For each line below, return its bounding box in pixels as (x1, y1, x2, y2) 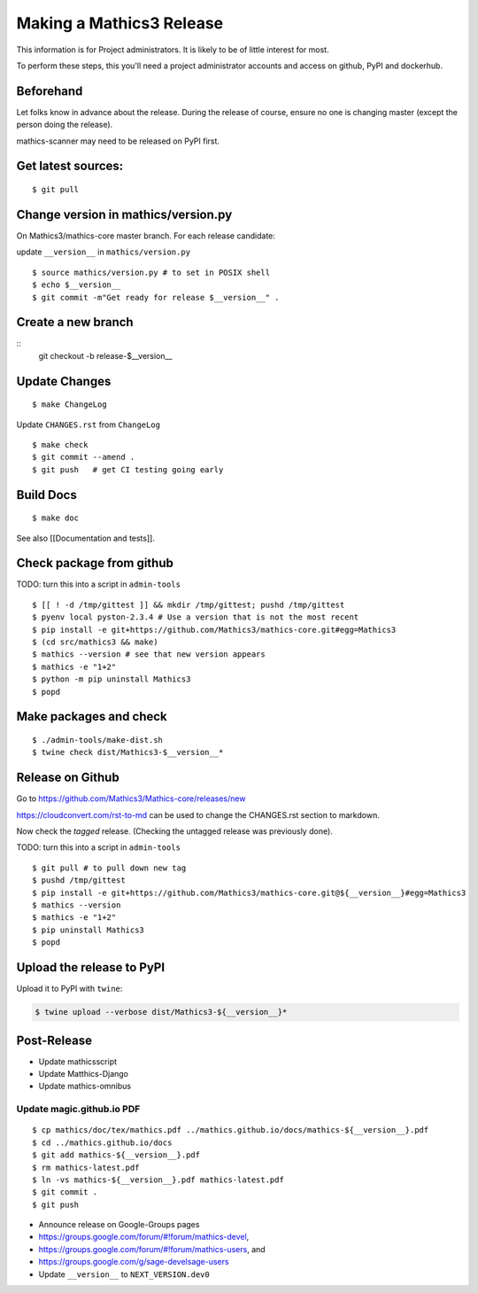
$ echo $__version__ (32, 280, 121, 290)
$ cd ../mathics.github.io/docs (32, 1137, 173, 1148)
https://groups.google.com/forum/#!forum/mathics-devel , (38, 1232, 250, 1242)
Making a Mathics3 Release (16, 13, 224, 33)
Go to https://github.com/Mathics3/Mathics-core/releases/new (16, 793, 246, 804)
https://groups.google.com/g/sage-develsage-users (38, 1257, 229, 1267)
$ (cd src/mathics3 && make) (32, 637, 158, 647)
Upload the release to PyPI (16, 960, 166, 975)
